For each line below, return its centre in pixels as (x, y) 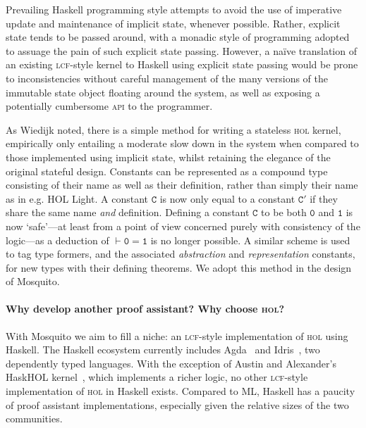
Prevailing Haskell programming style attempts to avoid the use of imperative (174, 9)
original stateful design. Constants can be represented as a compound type (167, 171)
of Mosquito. (33, 281)
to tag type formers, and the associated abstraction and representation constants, (181, 254)
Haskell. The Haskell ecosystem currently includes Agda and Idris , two (163, 350)
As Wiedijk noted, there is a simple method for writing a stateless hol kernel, (173, 129)
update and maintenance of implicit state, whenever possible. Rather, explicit (173, 23)
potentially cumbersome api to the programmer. (109, 106)
